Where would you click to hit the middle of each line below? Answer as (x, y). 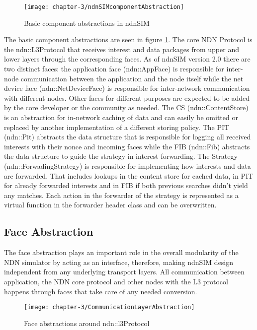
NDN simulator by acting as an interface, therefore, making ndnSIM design (119, 262)
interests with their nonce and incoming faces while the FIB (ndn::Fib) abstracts (127, 146)
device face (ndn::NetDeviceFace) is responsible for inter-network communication (127, 88)
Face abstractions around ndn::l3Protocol (87, 323)
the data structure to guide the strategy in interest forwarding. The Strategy (121, 156)
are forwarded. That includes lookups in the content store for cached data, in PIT (129, 175)
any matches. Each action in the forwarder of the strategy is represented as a (121, 195)
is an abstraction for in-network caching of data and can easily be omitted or (121, 117)
